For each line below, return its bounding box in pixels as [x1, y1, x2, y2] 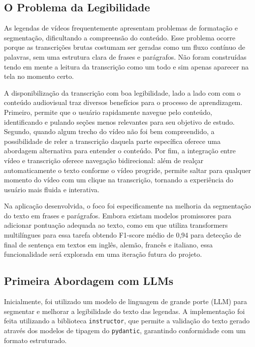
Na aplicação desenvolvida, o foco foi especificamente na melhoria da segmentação [4, 201, 251, 211]
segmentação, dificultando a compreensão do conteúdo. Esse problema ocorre [4, 32, 236, 42]
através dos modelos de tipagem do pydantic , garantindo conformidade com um [4, 325, 246, 335]
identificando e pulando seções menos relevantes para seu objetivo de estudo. [4, 116, 235, 127]
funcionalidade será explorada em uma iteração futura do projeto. [4, 249, 202, 259]
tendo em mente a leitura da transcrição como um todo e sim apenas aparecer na [4, 61, 249, 71]
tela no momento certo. [4, 71, 74, 81]
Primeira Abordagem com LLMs [4, 273, 174, 288]
